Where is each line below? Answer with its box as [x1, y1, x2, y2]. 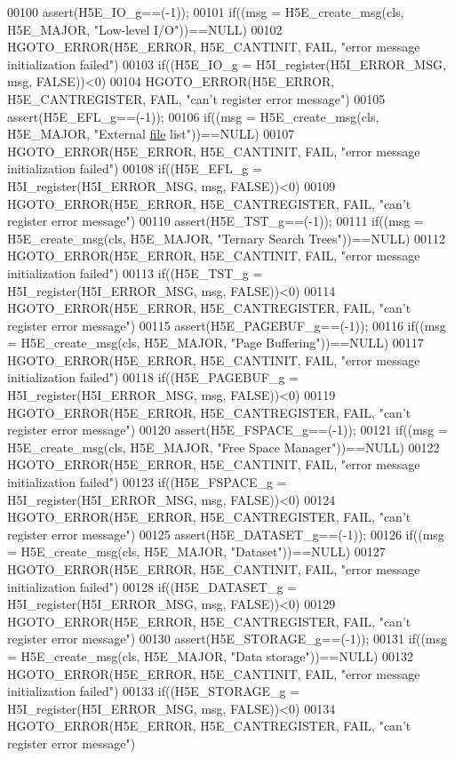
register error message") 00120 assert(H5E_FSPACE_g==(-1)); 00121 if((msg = [7, 420, 448, 439]
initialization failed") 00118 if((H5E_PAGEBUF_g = [7, 368, 299, 387]
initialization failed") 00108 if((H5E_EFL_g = [7, 159, 262, 178]
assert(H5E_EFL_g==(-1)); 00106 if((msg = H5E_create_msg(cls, [7, 107, 379, 125]
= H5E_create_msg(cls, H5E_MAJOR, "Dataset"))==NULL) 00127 [7, 542, 386, 561]
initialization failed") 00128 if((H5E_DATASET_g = [7, 577, 297, 595]
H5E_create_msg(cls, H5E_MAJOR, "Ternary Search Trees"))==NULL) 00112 [7, 228, 446, 247]
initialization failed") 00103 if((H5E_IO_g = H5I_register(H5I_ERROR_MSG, [7, 54, 446, 73]
